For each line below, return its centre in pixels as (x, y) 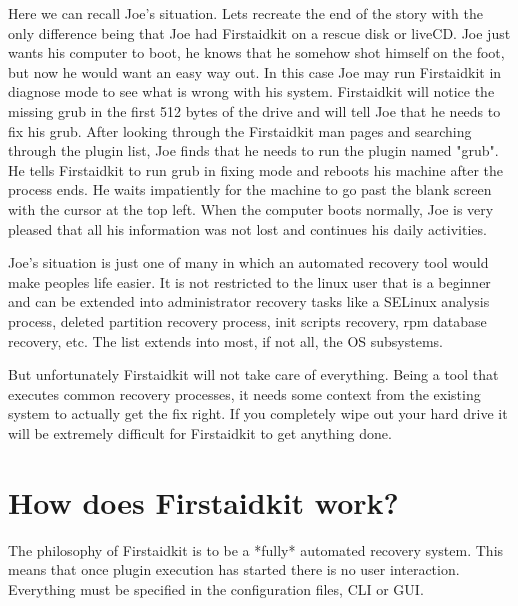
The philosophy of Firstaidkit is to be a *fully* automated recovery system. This (256, 549)
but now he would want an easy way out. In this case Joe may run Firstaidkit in (255, 71)
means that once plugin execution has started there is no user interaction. (234, 569)
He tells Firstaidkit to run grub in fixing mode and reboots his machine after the (256, 169)
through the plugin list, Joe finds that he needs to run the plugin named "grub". (253, 150)
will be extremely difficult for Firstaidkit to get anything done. (200, 432)
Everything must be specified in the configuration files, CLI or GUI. (216, 588)
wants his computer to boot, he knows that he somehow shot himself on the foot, (256, 52)
